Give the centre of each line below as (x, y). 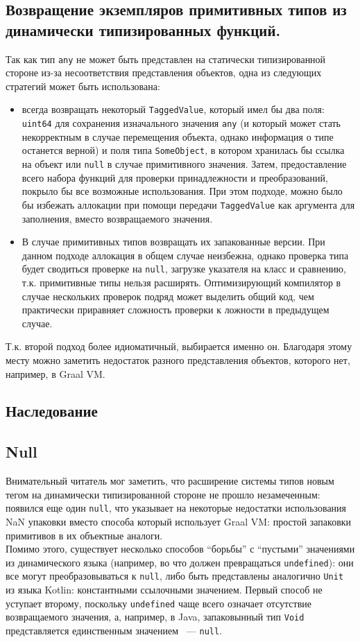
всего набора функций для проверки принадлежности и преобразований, (175, 177)
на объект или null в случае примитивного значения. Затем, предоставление (184, 164)
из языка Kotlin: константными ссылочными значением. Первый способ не (164, 590)
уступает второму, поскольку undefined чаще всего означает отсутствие (158, 603)
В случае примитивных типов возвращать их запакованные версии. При (173, 242)
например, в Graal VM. (55, 373)
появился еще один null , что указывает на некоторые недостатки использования (176, 508)
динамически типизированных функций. (143, 29)
